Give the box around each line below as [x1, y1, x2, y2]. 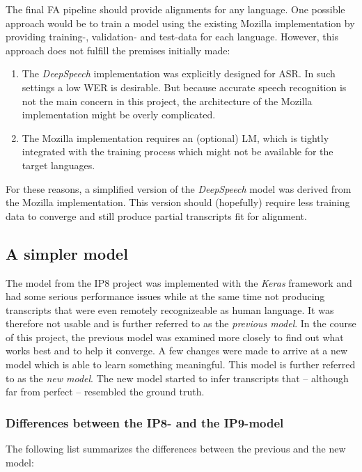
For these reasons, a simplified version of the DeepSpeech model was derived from [6, 181, 352, 196]
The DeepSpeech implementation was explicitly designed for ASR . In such [22, 66, 336, 81]
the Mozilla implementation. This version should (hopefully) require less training [6, 195, 350, 210]
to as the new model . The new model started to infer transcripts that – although [6, 370, 349, 385]
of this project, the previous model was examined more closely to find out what [6, 329, 344, 344]
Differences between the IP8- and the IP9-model [6, 414, 284, 431]
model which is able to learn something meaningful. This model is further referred [6, 357, 356, 372]
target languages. [22, 157, 95, 172]
